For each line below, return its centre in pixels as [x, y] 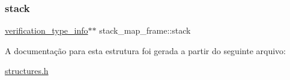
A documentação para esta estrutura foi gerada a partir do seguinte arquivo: [145, 50]
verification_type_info [47, 30]
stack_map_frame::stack [145, 30]
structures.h [27, 71]
